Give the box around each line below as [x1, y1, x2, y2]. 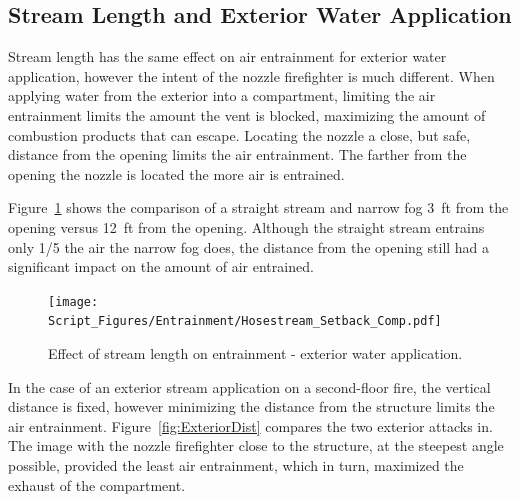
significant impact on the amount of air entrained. [8, 256, 314, 277]
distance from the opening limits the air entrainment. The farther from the [8, 144, 467, 165]
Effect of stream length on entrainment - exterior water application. [48, 343, 463, 364]
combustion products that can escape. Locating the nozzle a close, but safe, [8, 124, 471, 145]
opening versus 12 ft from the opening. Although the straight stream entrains [8, 216, 485, 237]
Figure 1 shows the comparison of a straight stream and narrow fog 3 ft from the [8, 197, 509, 218]
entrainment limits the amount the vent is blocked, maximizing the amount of [8, 104, 486, 125]
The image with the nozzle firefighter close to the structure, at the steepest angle [8, 435, 504, 456]
